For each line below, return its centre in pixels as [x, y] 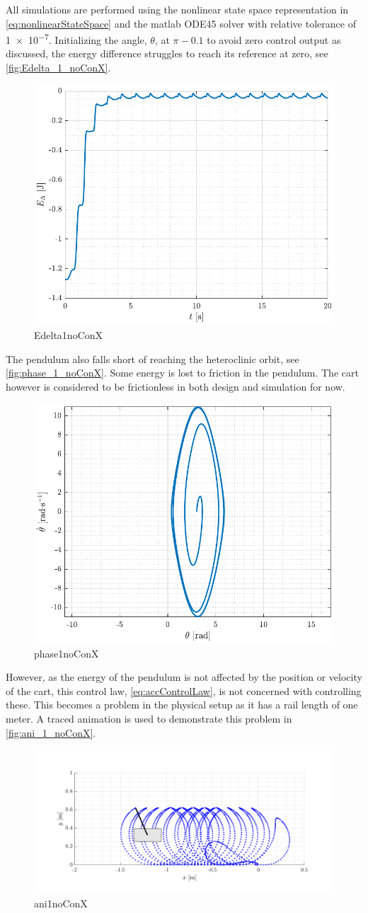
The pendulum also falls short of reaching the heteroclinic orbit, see [153, 358]
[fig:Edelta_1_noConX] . [58, 68]
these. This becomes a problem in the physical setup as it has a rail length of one [182, 705]
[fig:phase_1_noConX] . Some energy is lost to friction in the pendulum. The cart [182, 373]
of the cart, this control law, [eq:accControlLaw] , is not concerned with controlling [184, 690]
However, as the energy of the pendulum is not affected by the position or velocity [184, 677]
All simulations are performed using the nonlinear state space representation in [177, 9]
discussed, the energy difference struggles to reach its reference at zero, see [167, 53]
